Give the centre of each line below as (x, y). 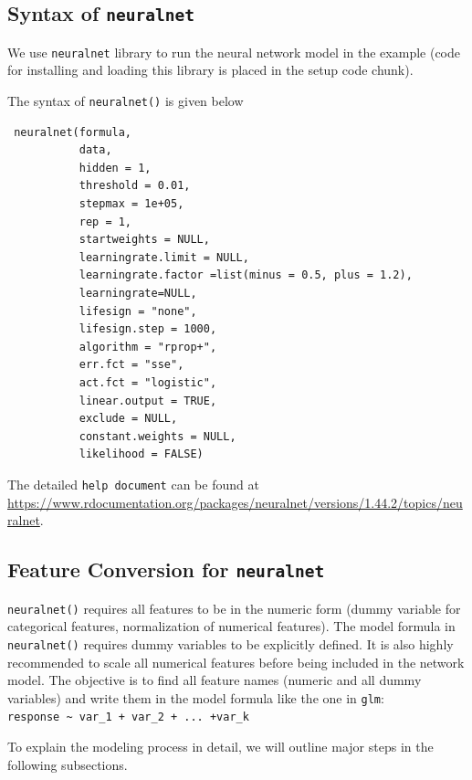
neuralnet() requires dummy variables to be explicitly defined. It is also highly (231, 643)
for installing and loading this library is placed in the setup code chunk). (210, 70)
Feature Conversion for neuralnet (166, 569)
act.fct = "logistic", (148, 383)
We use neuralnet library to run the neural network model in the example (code (234, 52)
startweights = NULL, (144, 240)
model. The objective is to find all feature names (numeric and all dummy (215, 680)
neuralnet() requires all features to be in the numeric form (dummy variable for (234, 608)
